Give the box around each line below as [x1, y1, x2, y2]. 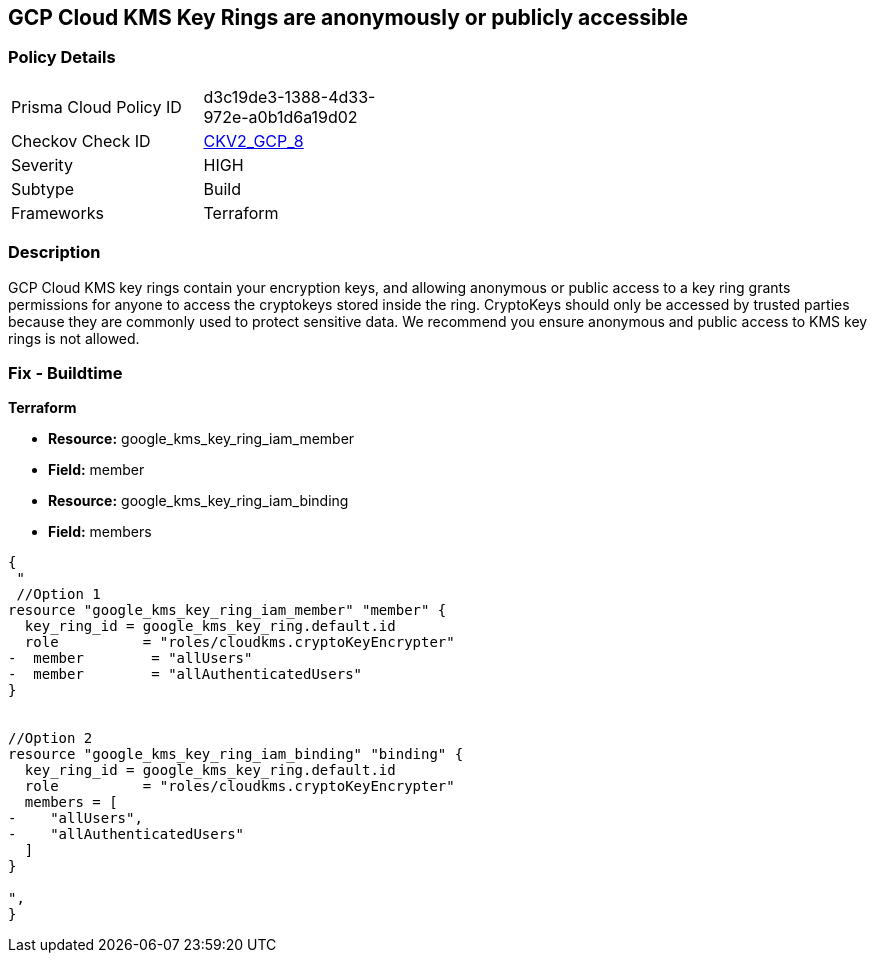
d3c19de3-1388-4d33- [203, 86, 376, 107]
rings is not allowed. [8, 329, 140, 347]
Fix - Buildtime [8, 362, 123, 383]
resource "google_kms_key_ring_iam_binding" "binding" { [8, 746, 464, 763]
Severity [11, 154, 73, 175]
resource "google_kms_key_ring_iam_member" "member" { [8, 602, 447, 619]
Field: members [48, 523, 152, 541]
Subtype [11, 178, 75, 199]
